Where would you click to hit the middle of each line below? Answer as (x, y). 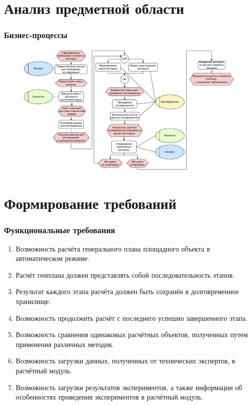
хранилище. (33, 301)
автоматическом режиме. (52, 258)
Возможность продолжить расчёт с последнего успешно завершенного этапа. (131, 318)
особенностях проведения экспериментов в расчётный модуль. (109, 397)
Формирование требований (90, 203)
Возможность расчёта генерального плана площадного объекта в (113, 248)
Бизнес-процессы (36, 35)
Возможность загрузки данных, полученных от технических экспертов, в (125, 361)
